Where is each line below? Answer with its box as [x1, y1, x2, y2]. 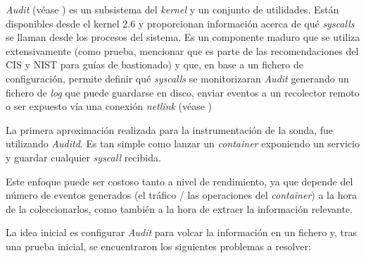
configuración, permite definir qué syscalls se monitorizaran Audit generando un [6, 70, 349, 85]
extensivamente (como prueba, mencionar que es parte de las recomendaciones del [6, 43, 359, 58]
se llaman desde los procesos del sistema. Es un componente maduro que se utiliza [6, 30, 360, 44]
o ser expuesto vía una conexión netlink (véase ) [6, 99, 213, 113]
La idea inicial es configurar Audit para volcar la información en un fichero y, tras [6, 225, 358, 240]
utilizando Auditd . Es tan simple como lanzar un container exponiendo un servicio [6, 136, 360, 151]
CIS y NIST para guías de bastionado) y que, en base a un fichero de [6, 57, 304, 72]
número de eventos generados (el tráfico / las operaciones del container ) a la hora [6, 188, 357, 202]
